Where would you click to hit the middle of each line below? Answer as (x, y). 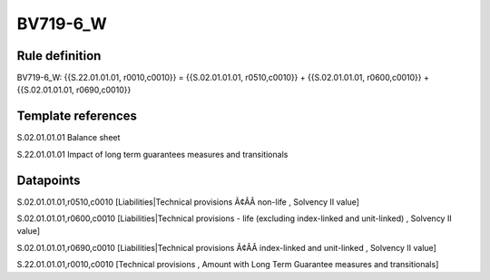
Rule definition (59, 56)
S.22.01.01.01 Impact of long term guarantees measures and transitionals (152, 154)
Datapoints (49, 180)
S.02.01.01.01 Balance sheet (69, 138)
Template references (77, 116)
